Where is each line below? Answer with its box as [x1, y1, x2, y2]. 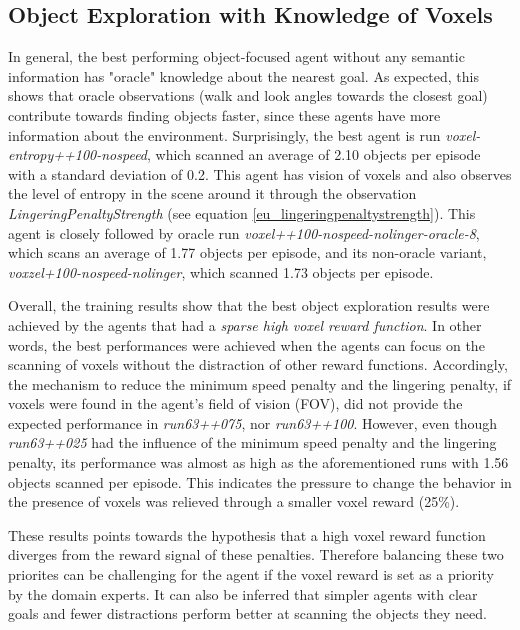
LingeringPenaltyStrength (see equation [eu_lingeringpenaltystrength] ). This [8, 202, 476, 223]
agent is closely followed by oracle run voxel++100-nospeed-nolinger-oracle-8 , [8, 222, 480, 243]
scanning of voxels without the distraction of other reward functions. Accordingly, [8, 354, 508, 375]
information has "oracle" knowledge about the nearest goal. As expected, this [8, 65, 479, 86]
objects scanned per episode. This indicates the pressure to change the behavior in [8, 471, 512, 492]
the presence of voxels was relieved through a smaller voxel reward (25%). [8, 491, 460, 512]
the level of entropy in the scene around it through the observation [8, 183, 417, 204]
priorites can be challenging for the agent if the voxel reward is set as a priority [8, 564, 494, 585]
